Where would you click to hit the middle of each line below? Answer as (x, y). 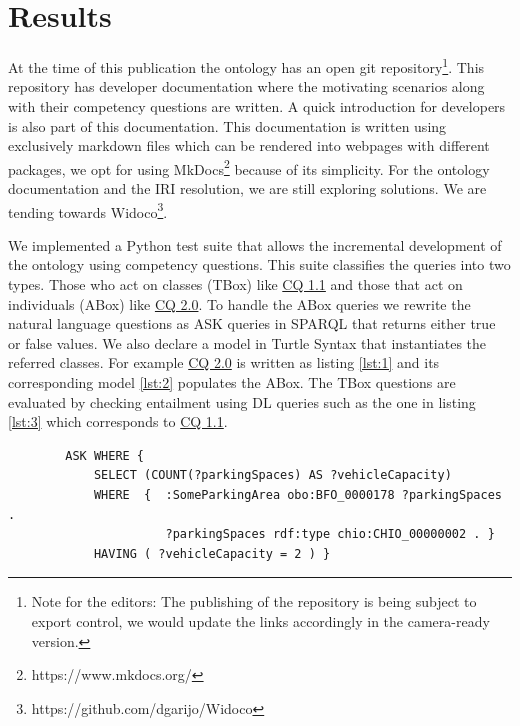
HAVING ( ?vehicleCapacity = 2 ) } (212, 553)
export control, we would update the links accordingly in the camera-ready (260, 620)
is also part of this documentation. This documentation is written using (227, 125)
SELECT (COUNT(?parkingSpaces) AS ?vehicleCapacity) (272, 475)
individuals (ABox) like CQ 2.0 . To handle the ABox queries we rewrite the (239, 303)
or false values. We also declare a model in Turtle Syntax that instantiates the (247, 342)
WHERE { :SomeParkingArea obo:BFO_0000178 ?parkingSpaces (297, 494)
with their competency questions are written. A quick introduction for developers (257, 105)
